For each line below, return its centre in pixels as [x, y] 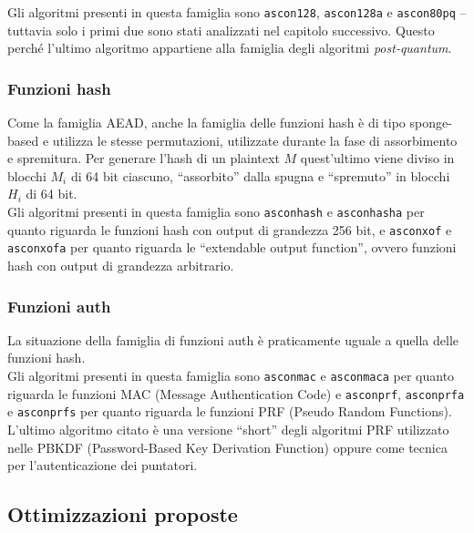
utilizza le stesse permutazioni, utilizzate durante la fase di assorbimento [255, 140]
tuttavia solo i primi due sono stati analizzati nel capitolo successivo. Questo [221, 30]
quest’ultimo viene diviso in [377, 158]
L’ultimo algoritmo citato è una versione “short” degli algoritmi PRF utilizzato [228, 429]
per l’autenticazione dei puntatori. [103, 465]
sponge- [431, 123]
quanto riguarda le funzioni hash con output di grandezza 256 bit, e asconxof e [230, 229]
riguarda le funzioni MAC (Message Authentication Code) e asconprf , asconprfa [236, 393]
